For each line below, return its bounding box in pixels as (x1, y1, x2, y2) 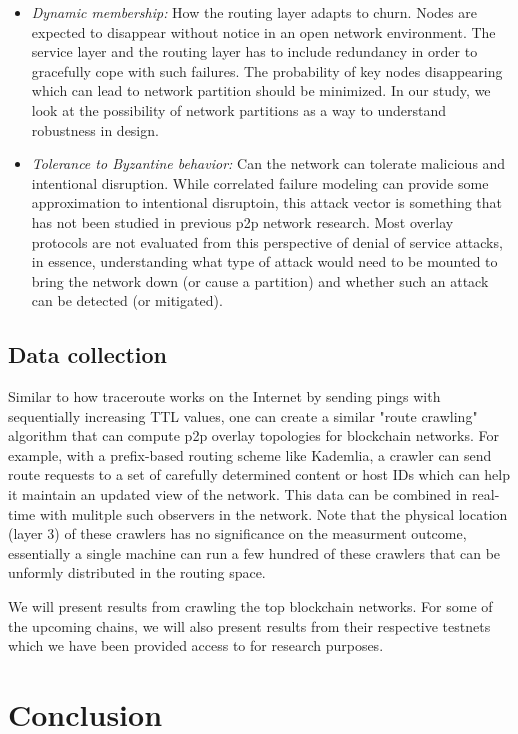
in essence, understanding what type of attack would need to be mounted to (31, 251, 498, 272)
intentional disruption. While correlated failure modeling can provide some (31, 172, 489, 193)
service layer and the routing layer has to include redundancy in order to (31, 41, 478, 62)
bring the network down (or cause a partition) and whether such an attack (31, 270, 489, 291)
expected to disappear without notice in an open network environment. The (31, 21, 496, 42)
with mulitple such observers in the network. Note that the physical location (39, 503, 508, 524)
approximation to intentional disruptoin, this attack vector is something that (31, 192, 503, 213)
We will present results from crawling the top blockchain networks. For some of (8, 596, 493, 617)
